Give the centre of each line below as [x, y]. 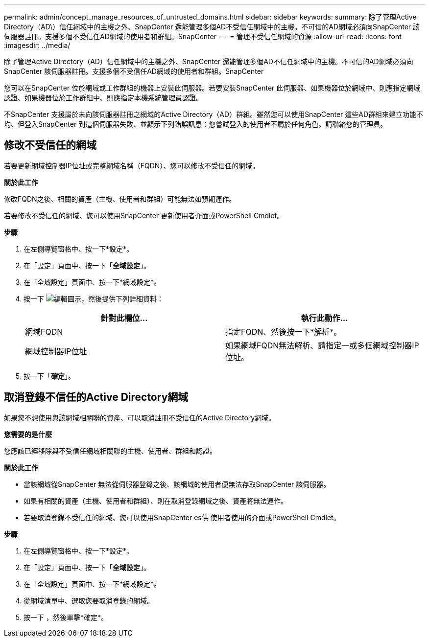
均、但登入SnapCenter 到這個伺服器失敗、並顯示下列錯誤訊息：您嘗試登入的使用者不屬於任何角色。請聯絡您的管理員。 [196, 124]
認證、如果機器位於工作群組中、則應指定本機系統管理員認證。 [103, 98]
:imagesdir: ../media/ [37, 45]
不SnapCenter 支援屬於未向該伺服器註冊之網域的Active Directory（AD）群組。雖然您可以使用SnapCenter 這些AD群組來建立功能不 [214, 114]
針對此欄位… [124, 318]
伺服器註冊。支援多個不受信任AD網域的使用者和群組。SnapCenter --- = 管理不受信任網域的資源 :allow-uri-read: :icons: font [203, 36]
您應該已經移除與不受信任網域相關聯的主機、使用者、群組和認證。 [110, 451]
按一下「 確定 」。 [49, 376]
